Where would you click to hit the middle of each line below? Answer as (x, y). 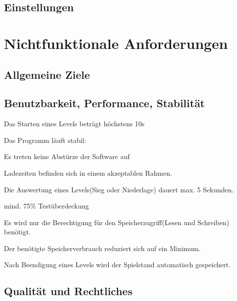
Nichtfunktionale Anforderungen (116, 43)
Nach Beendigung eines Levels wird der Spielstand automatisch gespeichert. (117, 265)
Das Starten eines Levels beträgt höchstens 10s (74, 124)
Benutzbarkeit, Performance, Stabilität (105, 103)
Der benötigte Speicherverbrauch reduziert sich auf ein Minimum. (102, 248)
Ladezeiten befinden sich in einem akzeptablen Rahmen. (88, 173)
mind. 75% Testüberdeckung (47, 206)
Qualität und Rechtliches (68, 291)
